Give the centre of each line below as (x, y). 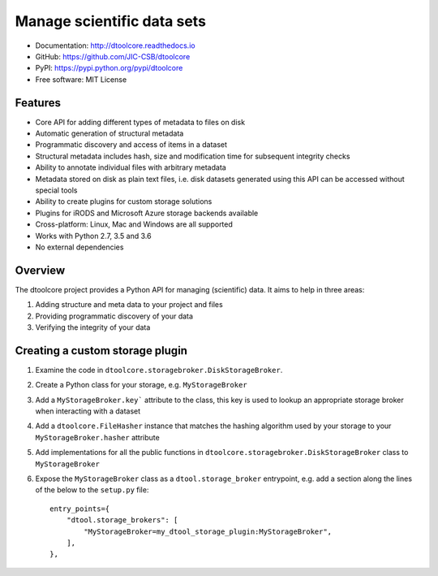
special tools (56, 190)
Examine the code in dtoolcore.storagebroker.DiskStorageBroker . (159, 370)
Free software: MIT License (81, 79)
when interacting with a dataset (88, 411)
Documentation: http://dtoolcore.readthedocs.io (115, 45)
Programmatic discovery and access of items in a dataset (131, 145)
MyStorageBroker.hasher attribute (97, 437)
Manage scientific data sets (111, 21)
